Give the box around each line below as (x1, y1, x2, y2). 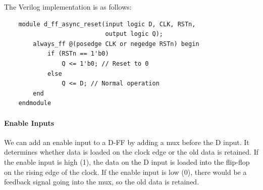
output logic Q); (105, 30, 163, 38)
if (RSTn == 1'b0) (47, 50, 109, 58)
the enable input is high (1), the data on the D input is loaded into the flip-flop (4, 156, 250, 167)
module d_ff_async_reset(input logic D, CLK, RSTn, (18, 20, 196, 28)
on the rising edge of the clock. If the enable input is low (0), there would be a (4, 166, 247, 177)
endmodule (18, 100, 51, 107)
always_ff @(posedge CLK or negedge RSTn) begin (33, 40, 199, 47)
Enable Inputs (4, 117, 55, 128)
